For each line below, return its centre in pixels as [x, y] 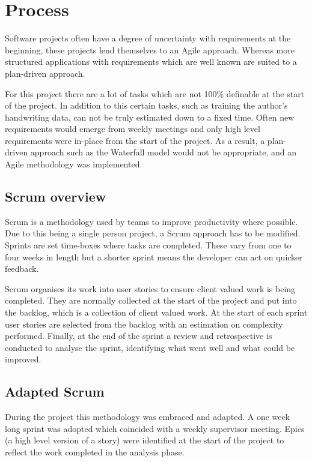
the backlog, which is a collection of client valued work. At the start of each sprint [156, 312]
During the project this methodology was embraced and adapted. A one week [148, 417]
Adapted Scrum [55, 391]
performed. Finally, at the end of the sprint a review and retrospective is [139, 336]
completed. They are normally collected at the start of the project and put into [151, 300]
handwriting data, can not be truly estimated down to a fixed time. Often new [150, 117]
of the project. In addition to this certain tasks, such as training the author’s [146, 105]
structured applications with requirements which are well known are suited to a [151, 61]
